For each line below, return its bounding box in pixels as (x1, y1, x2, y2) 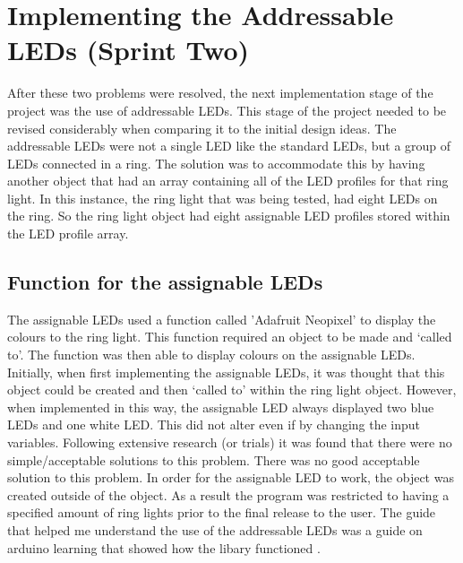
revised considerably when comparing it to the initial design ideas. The (7, 118, 397, 137)
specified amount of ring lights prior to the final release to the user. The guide (7, 503, 436, 522)
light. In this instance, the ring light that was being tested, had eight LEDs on (7, 188, 438, 207)
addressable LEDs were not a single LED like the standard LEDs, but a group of (7, 136, 451, 155)
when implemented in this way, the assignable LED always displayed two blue (7, 397, 434, 416)
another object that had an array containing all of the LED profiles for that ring (7, 171, 449, 190)
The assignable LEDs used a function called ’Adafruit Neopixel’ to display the (7, 309, 436, 328)
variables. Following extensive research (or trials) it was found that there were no (7, 433, 452, 452)
